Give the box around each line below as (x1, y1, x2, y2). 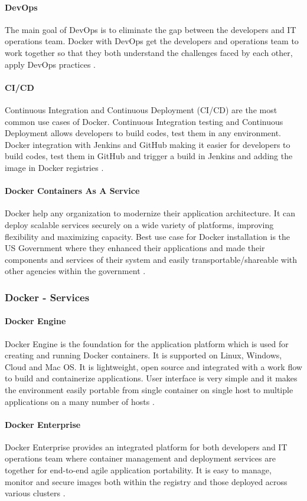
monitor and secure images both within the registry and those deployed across (5, 475, 288, 487)
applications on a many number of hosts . (5, 395, 155, 407)
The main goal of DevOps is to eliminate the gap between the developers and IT (5, 23, 296, 35)
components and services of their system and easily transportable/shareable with (5, 253, 298, 265)
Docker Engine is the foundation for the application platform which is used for (5, 337, 289, 350)
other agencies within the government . (5, 265, 146, 277)
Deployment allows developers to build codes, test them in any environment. (5, 127, 282, 139)
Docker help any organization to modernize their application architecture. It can (5, 207, 295, 219)
